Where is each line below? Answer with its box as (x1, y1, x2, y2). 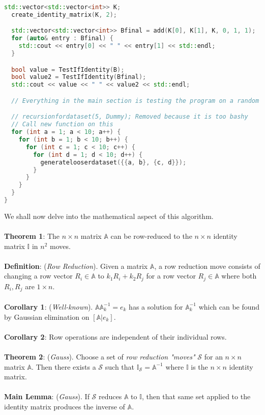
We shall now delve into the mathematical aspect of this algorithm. (4, 210, 214, 221)
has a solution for (129, 301, 183, 312)
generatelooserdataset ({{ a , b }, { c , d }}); (40, 158, 187, 166)
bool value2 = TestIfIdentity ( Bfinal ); (11, 73, 146, 81)
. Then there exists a (32, 361, 96, 372)
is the (191, 361, 208, 372)
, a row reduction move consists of (154, 260, 260, 271)
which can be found (198, 301, 260, 312)
